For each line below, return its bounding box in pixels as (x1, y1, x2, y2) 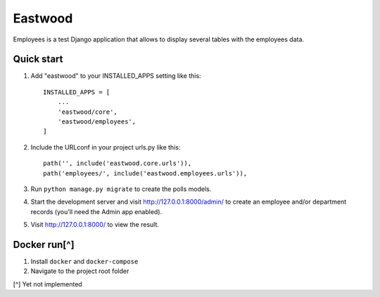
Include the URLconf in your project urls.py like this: (30, 143, 181, 151)
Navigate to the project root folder (30, 267, 129, 275)
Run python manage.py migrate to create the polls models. (30, 185, 212, 193)
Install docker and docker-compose (30, 257, 139, 266)
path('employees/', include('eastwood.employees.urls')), (43, 169, 248, 177)
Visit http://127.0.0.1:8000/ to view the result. (30, 220, 160, 229)
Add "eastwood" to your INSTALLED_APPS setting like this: (30, 72, 201, 80)
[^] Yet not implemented (13, 279, 82, 288)
